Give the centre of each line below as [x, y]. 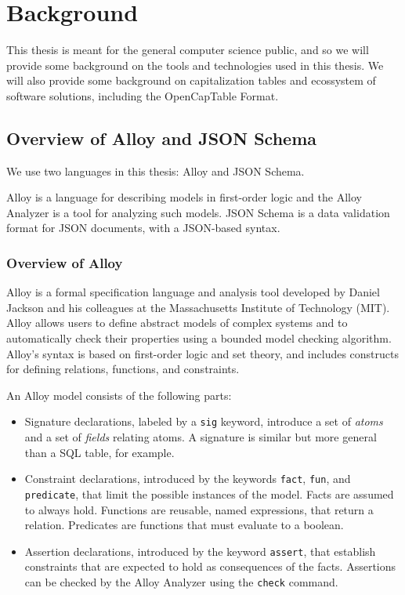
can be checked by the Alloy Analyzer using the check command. [181, 582]
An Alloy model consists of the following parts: [119, 395]
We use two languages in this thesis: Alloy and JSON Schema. [155, 171]
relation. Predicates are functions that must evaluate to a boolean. [184, 525]
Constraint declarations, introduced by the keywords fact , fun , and [188, 479]
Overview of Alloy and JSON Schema [161, 138]
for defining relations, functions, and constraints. [123, 369]
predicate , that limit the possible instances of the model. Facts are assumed [209, 493]
